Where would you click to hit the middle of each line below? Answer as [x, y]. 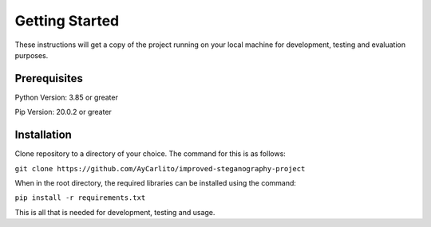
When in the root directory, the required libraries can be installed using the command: [156, 182]
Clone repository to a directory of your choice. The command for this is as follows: [150, 154]
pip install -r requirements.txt [80, 198]
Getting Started [67, 21]
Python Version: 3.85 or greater [67, 97]
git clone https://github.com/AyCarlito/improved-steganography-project [160, 168]
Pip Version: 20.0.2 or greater [63, 112]
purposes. [32, 55]
